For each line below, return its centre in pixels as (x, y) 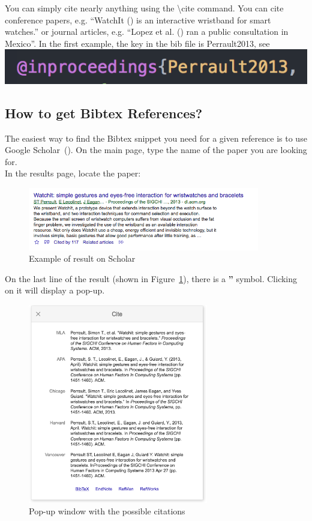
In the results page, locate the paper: (73, 173)
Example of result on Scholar (82, 258)
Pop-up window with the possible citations (107, 511)
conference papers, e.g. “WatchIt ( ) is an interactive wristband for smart (138, 20)
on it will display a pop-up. (55, 290)
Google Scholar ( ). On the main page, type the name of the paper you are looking (156, 150)
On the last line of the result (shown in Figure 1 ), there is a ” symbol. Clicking (151, 278)
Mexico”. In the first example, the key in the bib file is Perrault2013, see (137, 43)
